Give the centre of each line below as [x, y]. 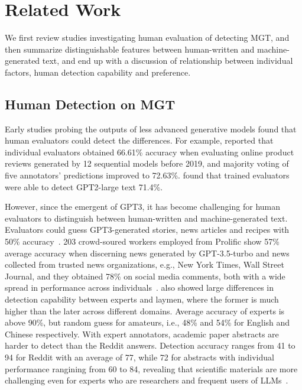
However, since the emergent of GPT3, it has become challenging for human [143, 207]
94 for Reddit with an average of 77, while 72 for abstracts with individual [139, 357]
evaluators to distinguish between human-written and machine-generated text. [146, 218]
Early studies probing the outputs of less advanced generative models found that [151, 129]
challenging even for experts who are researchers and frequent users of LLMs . [147, 380]
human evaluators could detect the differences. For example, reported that [139, 140]
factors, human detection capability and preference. [98, 72]
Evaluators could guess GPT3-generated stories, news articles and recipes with [147, 230]
